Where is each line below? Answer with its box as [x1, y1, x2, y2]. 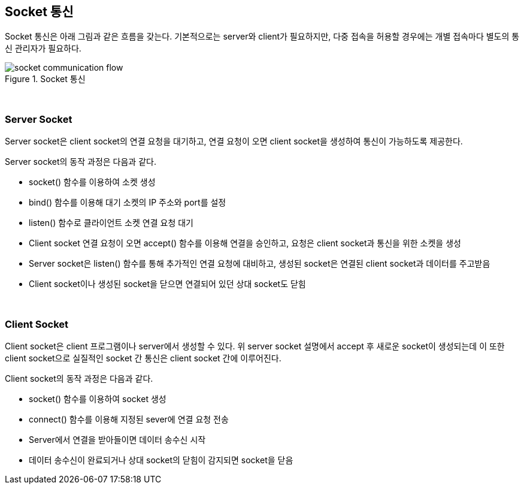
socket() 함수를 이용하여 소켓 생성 [29, 177, 156, 188]
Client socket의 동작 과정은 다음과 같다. [5, 373, 153, 384]
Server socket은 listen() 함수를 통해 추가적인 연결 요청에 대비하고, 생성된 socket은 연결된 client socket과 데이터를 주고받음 [29, 258, 490, 269]
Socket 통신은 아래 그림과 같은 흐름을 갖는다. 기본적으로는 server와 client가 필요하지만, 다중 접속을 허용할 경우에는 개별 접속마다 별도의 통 [5, 31, 520, 42]
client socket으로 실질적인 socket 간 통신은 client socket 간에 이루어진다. [5, 352, 281, 363]
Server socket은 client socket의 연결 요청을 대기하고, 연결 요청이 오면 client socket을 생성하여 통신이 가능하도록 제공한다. [5, 136, 463, 147]
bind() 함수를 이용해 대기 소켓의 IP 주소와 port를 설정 [29, 197, 226, 208]
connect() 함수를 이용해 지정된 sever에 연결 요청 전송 [29, 413, 229, 424]
